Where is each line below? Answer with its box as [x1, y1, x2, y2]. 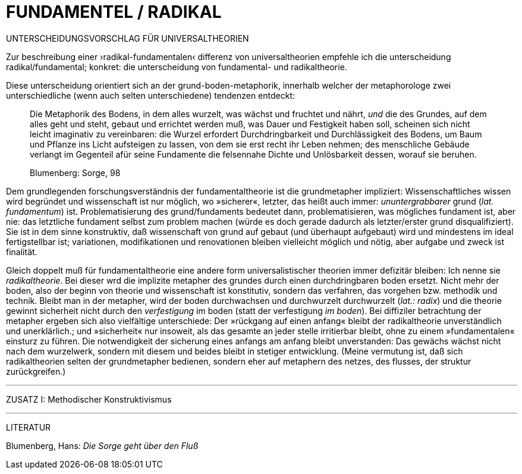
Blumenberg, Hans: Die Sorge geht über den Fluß [6, 440, 199, 451]
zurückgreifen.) [6, 366, 66, 376]
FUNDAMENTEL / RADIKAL [6, 2, 222, 22]
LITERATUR [6, 422, 51, 432]
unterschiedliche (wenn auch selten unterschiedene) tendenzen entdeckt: [6, 90, 295, 101]
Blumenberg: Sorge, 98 [30, 167, 121, 178]
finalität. [6, 246, 37, 257]
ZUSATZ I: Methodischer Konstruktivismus [6, 394, 172, 404]
